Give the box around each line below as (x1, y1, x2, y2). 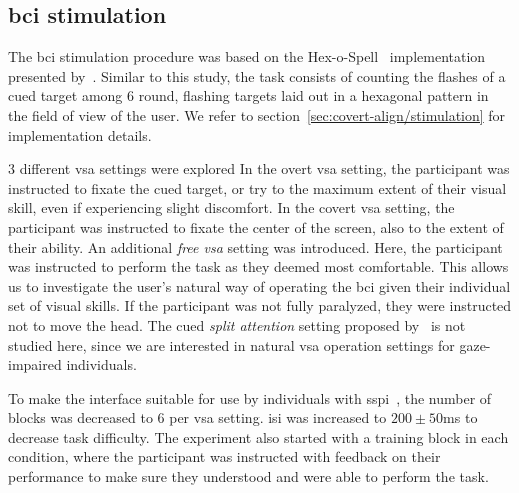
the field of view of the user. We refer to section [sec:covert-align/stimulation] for (8, 104, 506, 125)
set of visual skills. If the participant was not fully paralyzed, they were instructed (8, 295, 512, 316)
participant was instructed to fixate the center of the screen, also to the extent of (8, 216, 504, 237)
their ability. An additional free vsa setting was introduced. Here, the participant (8, 236, 503, 257)
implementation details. (8, 124, 152, 145)
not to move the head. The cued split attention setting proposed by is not (8, 314, 466, 335)
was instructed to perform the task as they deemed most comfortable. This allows (8, 256, 509, 277)
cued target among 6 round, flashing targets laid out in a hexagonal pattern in (8, 85, 489, 106)
